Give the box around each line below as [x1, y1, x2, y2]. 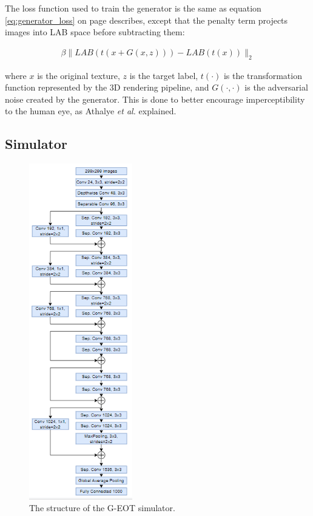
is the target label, [129, 69, 198, 81]
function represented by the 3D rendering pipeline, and [5, 81, 209, 94]
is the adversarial [244, 81, 308, 94]
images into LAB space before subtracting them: [5, 26, 185, 38]
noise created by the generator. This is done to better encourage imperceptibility [5, 92, 305, 105]
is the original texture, [37, 69, 120, 81]
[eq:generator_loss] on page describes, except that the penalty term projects [5, 13, 288, 26]
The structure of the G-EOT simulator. [29, 501, 175, 514]
